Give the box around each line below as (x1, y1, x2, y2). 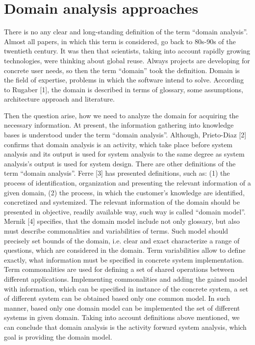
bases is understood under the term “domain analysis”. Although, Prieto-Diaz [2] (4, 130, 247, 140)
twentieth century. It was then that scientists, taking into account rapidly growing (4, 46, 251, 56)
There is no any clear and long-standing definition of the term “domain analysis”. (4, 27, 248, 37)
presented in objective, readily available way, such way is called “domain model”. (4, 206, 246, 216)
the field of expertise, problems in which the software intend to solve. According (4, 75, 244, 85)
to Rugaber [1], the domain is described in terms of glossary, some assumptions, (4, 84, 243, 94)
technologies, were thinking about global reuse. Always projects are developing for (4, 55, 250, 65)
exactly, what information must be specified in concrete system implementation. (4, 254, 244, 265)
